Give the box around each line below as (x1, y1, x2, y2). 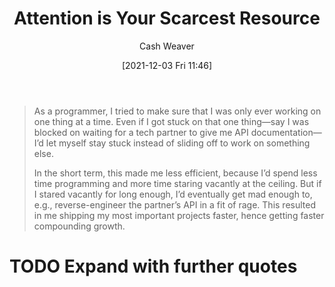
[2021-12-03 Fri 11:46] (121, 59, 213, 71)
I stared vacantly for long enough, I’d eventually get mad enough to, (33, 188, 313, 200)
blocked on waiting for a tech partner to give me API (33, 126, 249, 138)
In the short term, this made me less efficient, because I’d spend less (33, 167, 318, 179)
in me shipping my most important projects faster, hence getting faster (33, 209, 325, 221)
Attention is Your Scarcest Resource (13, 7, 321, 30)
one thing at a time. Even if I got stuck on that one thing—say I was (33, 115, 310, 127)
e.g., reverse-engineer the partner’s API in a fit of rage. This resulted (33, 198, 316, 211)
